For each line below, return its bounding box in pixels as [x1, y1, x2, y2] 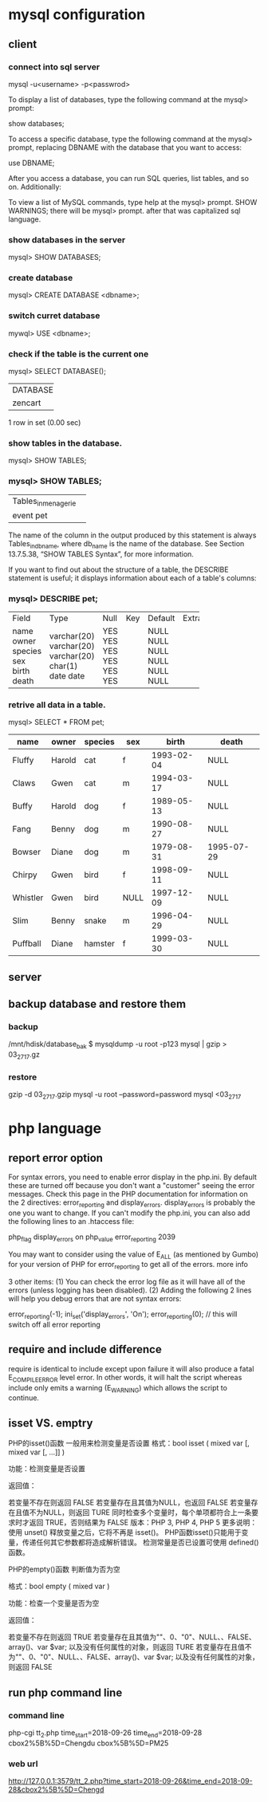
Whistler [12, 892, 44, 903]
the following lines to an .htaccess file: [8, 1216, 134, 1226]
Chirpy [12, 869, 37, 880]
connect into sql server [8, 61, 100, 73]
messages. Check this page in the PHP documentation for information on [8, 1190, 249, 1198]
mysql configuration [8, 6, 146, 24]
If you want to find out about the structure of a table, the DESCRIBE [8, 565, 229, 574]
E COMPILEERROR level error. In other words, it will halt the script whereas [8, 1372, 242, 1384]
